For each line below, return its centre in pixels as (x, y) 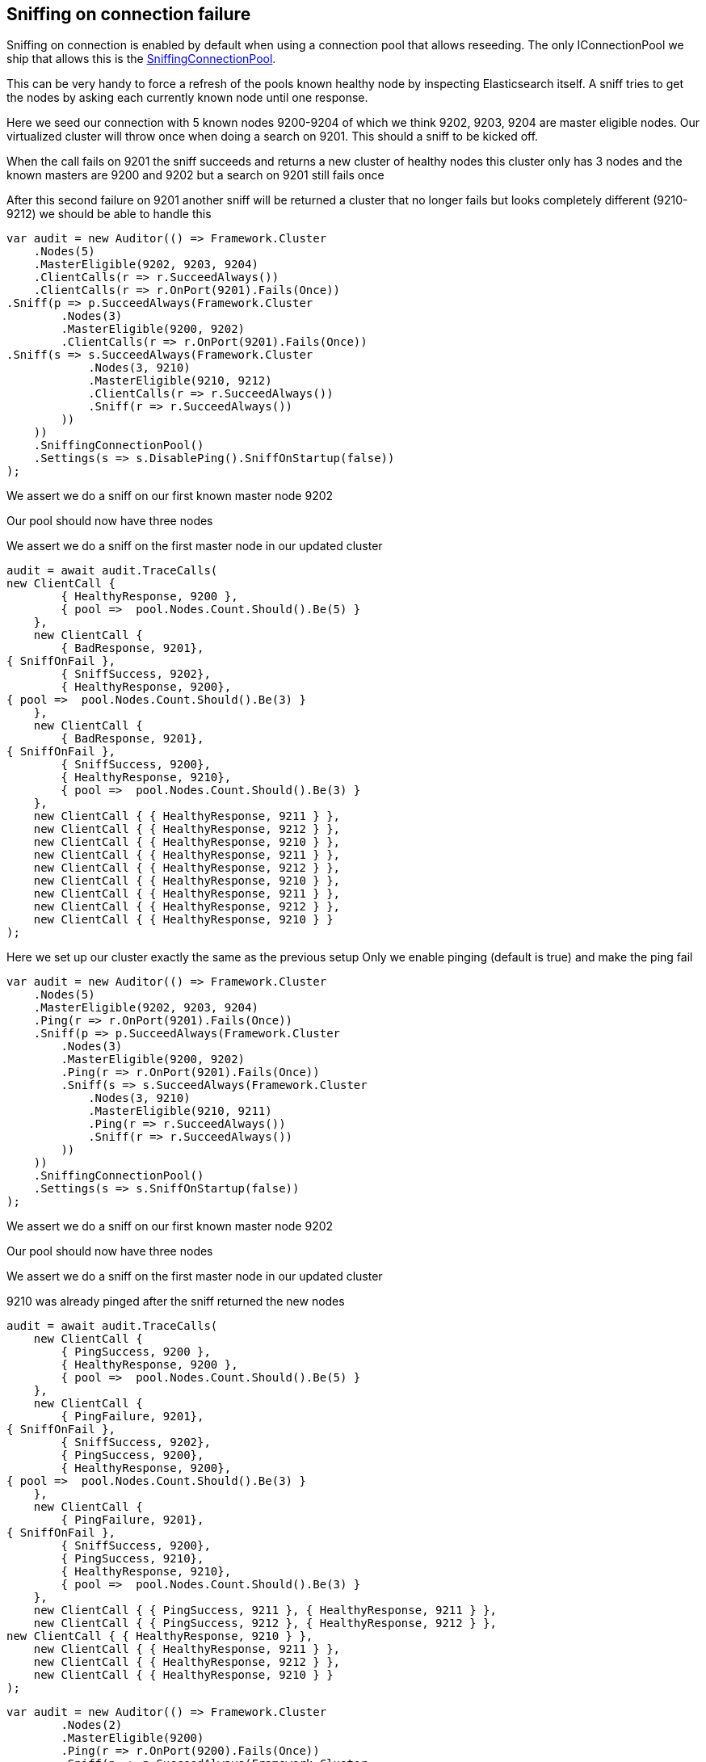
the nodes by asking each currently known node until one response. (187, 98)
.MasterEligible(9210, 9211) (180, 1111)
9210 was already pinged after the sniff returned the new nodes (176, 1302)
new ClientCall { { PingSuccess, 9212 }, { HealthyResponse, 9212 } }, (265, 1623)
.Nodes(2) (92, 1725)
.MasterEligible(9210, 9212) (180, 381)
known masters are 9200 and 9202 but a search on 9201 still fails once (195, 175)
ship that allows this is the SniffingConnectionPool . (141, 59)
